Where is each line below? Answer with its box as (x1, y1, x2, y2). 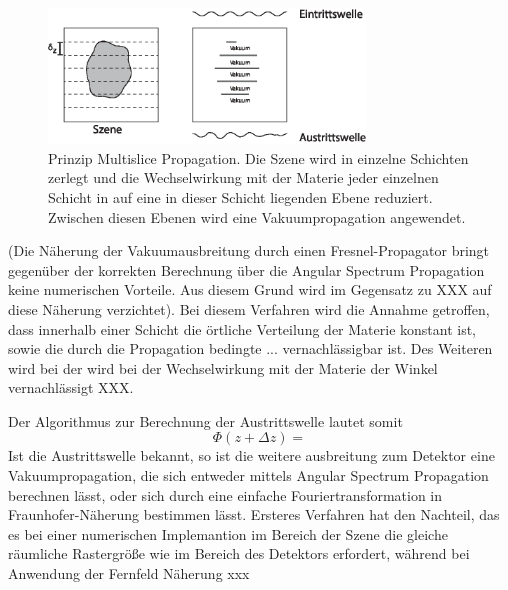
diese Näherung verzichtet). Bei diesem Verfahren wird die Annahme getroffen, (8, 298, 490, 319)
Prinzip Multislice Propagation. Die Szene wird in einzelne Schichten (48, 147, 469, 168)
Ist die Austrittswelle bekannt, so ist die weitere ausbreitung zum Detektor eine (8, 445, 495, 466)
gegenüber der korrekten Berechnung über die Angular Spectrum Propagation (8, 259, 485, 280)
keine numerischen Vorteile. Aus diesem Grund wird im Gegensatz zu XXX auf (8, 279, 492, 300)
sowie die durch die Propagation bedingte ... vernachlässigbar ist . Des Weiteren (8, 338, 493, 359)
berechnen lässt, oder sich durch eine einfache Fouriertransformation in (8, 484, 443, 505)
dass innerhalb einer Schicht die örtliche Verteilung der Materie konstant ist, (8, 318, 477, 339)
